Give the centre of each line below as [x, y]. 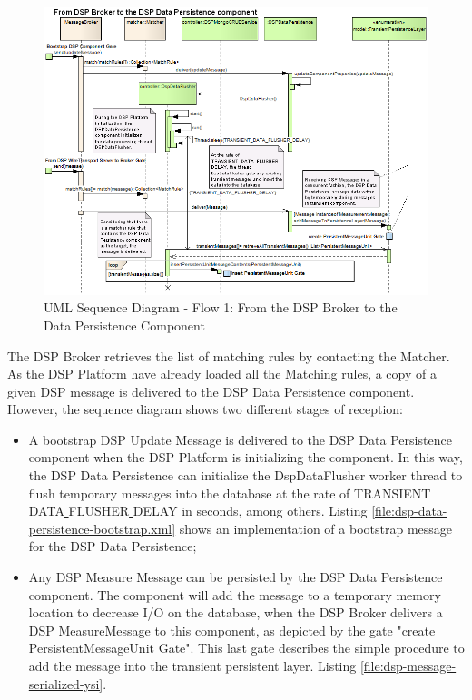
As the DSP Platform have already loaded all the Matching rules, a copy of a [222, 374]
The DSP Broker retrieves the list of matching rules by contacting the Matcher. [229, 355]
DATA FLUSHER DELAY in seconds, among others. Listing [198, 511]
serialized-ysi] [66, 683]
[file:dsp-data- [409, 511]
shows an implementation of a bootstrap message [316, 528]
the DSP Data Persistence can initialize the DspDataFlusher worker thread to [246, 475]
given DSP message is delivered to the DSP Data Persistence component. [211, 391]
